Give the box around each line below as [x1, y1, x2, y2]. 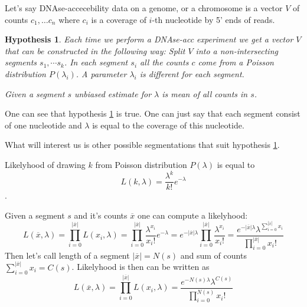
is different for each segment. [139, 67, 244, 80]
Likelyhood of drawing [5, 158, 86, 170]
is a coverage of [91, 13, 146, 25]
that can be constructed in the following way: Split [5, 44, 185, 57]
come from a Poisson [198, 56, 274, 68]
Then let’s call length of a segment [5, 249, 130, 261]
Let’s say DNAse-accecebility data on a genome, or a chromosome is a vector [5, 2, 283, 14]
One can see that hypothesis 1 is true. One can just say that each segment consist [5, 107, 301, 120]
